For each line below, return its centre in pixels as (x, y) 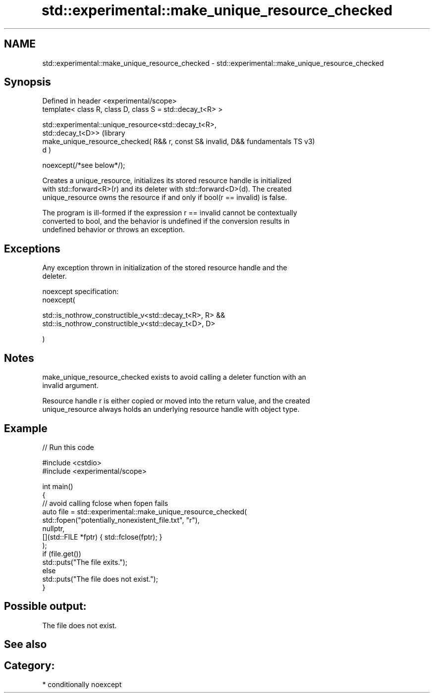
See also (26, 645)
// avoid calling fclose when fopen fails (105, 503)
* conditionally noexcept (82, 685)
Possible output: (45, 606)
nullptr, (54, 528)
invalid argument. (70, 386)
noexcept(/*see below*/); (84, 165)
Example (26, 428)
